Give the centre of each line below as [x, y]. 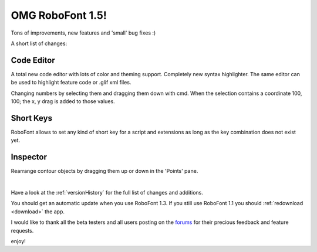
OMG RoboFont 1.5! [59, 15]
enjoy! [18, 241]
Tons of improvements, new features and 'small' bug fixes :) [83, 33]
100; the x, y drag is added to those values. [63, 101]
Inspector [29, 157]
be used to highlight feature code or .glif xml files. [71, 83]
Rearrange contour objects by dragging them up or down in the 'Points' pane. [104, 171]
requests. [22, 230]
